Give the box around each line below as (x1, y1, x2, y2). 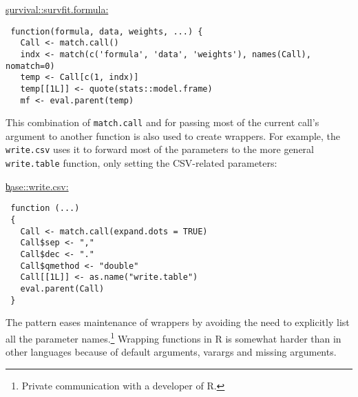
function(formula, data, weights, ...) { (10, 26, 203, 37)
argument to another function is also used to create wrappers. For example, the (6, 128, 341, 143)
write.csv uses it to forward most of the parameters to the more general (6, 142, 314, 156)
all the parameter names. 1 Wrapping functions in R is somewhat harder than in (6, 329, 341, 345)
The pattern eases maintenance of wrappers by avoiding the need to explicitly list (6, 315, 350, 329)
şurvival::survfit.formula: (6, 2, 109, 16)
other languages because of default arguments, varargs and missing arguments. (6, 345, 337, 359)
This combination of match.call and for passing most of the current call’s (6, 115, 319, 130)
